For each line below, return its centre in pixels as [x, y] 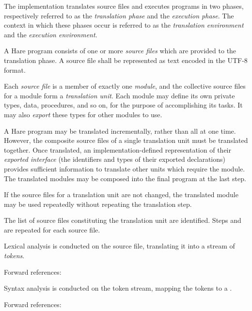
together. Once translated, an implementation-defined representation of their [118, 149]
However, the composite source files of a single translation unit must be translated [126, 140]
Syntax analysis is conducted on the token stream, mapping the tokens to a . [118, 288]
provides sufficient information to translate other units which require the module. [125, 168]
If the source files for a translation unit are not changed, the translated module [121, 194]
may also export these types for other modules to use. [83, 114]
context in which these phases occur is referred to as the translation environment [124, 25]
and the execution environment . [51, 34]
